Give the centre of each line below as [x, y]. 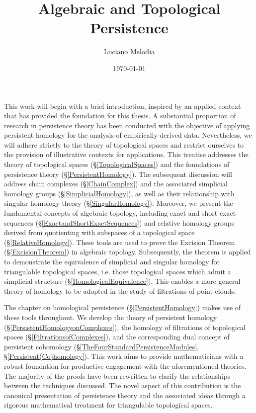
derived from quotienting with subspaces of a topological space [99, 232]
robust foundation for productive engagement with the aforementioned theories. [125, 366]
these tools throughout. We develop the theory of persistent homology [111, 317]
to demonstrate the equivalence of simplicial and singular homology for [112, 261]
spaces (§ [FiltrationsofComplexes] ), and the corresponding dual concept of [117, 337]
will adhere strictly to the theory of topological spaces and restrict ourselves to [124, 144]
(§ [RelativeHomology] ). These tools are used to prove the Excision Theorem [120, 242]
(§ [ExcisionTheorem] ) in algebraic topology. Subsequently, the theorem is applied [128, 252]
